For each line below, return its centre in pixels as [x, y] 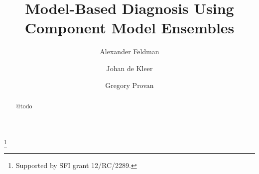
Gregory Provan [129, 85]
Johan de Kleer [129, 68]
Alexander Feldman [129, 51]
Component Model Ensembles [129, 28]
